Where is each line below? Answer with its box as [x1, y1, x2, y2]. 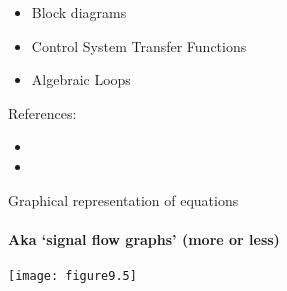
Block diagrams [31, 2, 127, 22]
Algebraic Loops [31, 69, 131, 90]
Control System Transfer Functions [31, 35, 247, 56]
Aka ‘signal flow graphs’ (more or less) [8, 228, 280, 249]
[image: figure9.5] [8, 268, 137, 283]
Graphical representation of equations [8, 189, 239, 210]
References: [8, 102, 77, 123]
